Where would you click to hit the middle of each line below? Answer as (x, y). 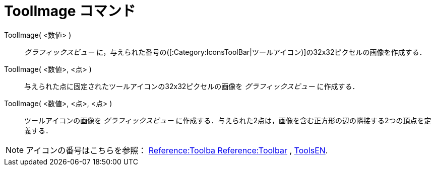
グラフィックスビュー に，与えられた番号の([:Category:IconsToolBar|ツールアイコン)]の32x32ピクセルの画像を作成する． (225, 52)
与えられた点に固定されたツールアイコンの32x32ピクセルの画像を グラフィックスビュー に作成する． (192, 86)
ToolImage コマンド (70, 11)
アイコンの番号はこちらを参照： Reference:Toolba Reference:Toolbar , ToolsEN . (177, 150)
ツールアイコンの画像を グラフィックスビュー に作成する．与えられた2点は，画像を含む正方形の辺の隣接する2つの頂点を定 (228, 120)
